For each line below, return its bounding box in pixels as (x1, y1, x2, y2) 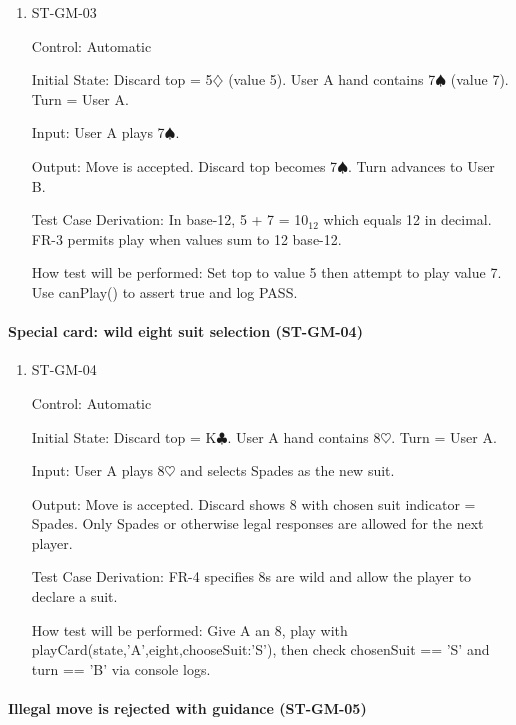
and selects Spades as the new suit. (180, 460, 395, 481)
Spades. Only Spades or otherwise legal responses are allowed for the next (31, 513, 484, 534)
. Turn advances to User (348, 155, 495, 176)
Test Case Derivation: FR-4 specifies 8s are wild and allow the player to (31, 566, 472, 587)
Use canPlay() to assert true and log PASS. (31, 281, 298, 302)
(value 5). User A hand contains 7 (228, 69, 436, 90)
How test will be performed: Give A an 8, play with (31, 619, 348, 640)
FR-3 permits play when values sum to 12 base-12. (31, 228, 342, 249)
